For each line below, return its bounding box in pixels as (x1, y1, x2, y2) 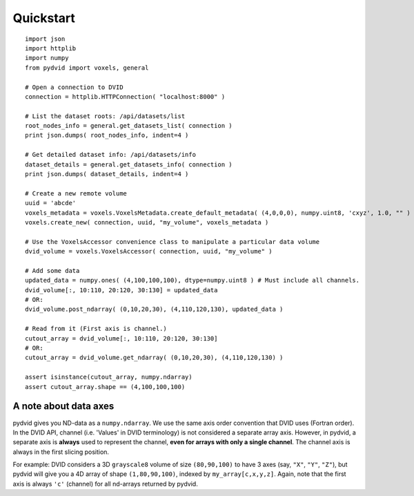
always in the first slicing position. (12, 448, 110, 456)
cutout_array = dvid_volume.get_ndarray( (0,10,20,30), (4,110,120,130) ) (25, 354, 284, 362)
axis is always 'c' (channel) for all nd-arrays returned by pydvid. (12, 479, 198, 488)
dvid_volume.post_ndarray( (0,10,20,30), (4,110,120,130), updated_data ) (25, 305, 284, 314)
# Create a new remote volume (25, 189, 128, 197)
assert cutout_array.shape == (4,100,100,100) (25, 383, 186, 390)
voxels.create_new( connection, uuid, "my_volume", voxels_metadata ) (25, 218, 269, 226)
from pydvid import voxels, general (25, 64, 149, 72)
